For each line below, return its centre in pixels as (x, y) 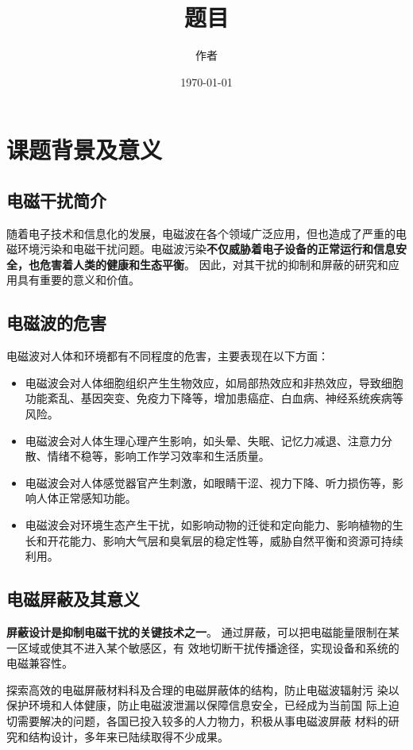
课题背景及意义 (85, 150)
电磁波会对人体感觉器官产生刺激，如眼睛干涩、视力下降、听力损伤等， (208, 482)
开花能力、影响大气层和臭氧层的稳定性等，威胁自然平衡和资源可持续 (225, 540)
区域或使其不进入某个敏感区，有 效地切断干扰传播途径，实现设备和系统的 (208, 647)
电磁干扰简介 (56, 200)
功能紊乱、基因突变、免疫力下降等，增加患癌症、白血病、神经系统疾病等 (214, 398)
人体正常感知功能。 (86, 498)
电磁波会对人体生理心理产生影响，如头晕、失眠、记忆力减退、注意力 (203, 440)
